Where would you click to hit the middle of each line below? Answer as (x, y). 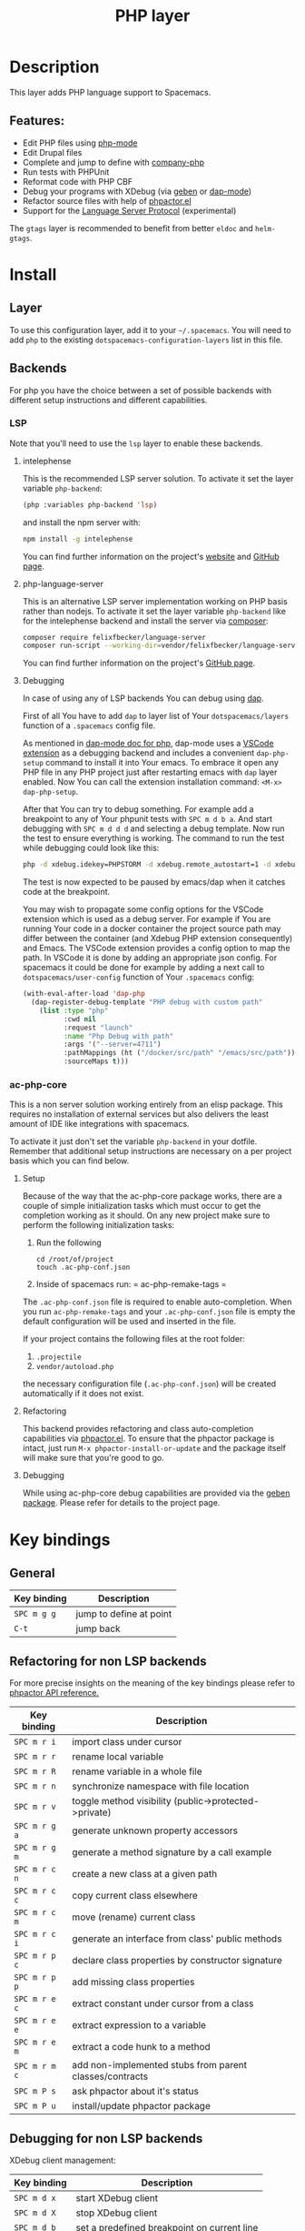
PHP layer (152, 16)
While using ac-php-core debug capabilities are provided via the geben (156, 1493)
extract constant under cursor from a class (163, 2003)
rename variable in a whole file (137, 1771)
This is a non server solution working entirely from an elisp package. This (146, 1105)
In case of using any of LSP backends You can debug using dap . (143, 698)
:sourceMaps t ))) (96, 1061)
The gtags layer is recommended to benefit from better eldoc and (132, 228)
